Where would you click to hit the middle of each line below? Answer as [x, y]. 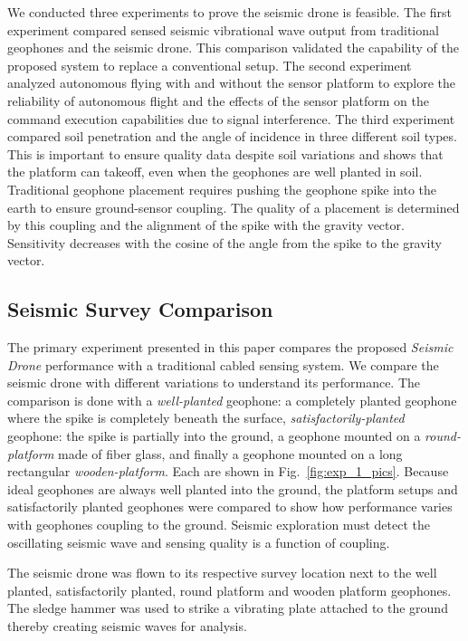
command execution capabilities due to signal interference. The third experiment [231, 118]
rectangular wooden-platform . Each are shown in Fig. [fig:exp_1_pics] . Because [228, 471]
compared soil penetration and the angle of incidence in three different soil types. [232, 136]
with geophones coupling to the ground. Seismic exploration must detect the [219, 525]
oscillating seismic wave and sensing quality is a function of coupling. [199, 542]
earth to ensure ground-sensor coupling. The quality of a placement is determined [234, 207]
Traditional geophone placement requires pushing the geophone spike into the [222, 189]
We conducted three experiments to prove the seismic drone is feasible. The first [229, 12]
